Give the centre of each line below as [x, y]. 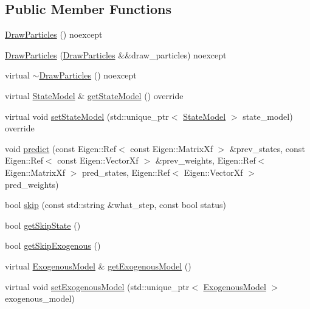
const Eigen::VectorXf [98, 160]
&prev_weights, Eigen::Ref [205, 160]
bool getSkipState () [43, 225]
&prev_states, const [267, 148]
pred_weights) [32, 184]
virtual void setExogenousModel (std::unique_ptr [97, 286]
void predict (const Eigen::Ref [60, 148]
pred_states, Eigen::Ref [126, 172]
